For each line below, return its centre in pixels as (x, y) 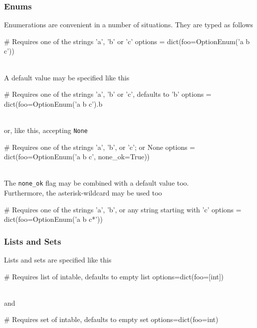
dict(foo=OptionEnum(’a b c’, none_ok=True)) (77, 157)
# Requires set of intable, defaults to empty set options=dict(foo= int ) (111, 319)
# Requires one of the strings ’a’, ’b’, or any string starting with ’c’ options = (123, 209)
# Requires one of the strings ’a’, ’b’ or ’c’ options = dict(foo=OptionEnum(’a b (127, 41)
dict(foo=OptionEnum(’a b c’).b (53, 103)
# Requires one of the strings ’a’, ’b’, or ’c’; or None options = (100, 147)
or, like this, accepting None (46, 130)
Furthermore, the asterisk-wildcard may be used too (83, 193)
